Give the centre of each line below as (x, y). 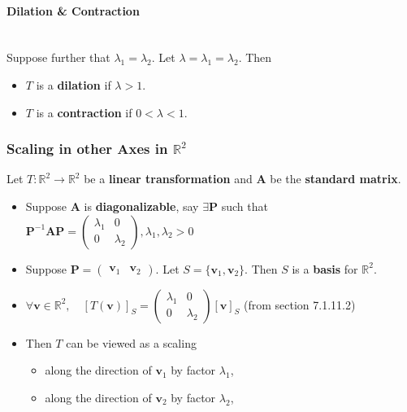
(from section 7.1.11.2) (300, 304)
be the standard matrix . (336, 179)
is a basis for (325, 268)
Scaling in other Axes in (87, 149)
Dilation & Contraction (73, 10)
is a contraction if (84, 112)
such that (245, 206)
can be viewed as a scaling (131, 342)
